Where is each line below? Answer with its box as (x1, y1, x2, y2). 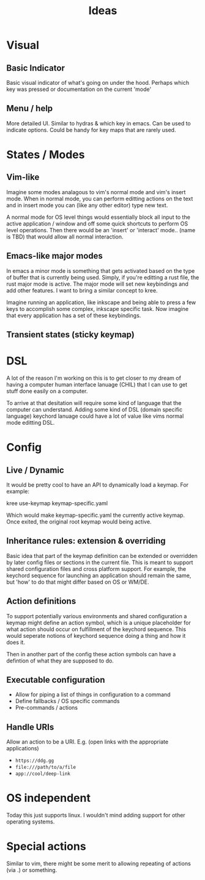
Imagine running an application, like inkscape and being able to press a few (6, 299, 196, 306)
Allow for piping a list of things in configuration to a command (15, 691, 171, 698)
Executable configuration (6, 674, 105, 685)
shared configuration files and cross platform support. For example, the (6, 565, 187, 572)
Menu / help (6, 103, 53, 114)
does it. (6, 638, 26, 646)
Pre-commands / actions (15, 704, 78, 712)
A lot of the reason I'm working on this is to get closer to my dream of (6, 374, 182, 382)
